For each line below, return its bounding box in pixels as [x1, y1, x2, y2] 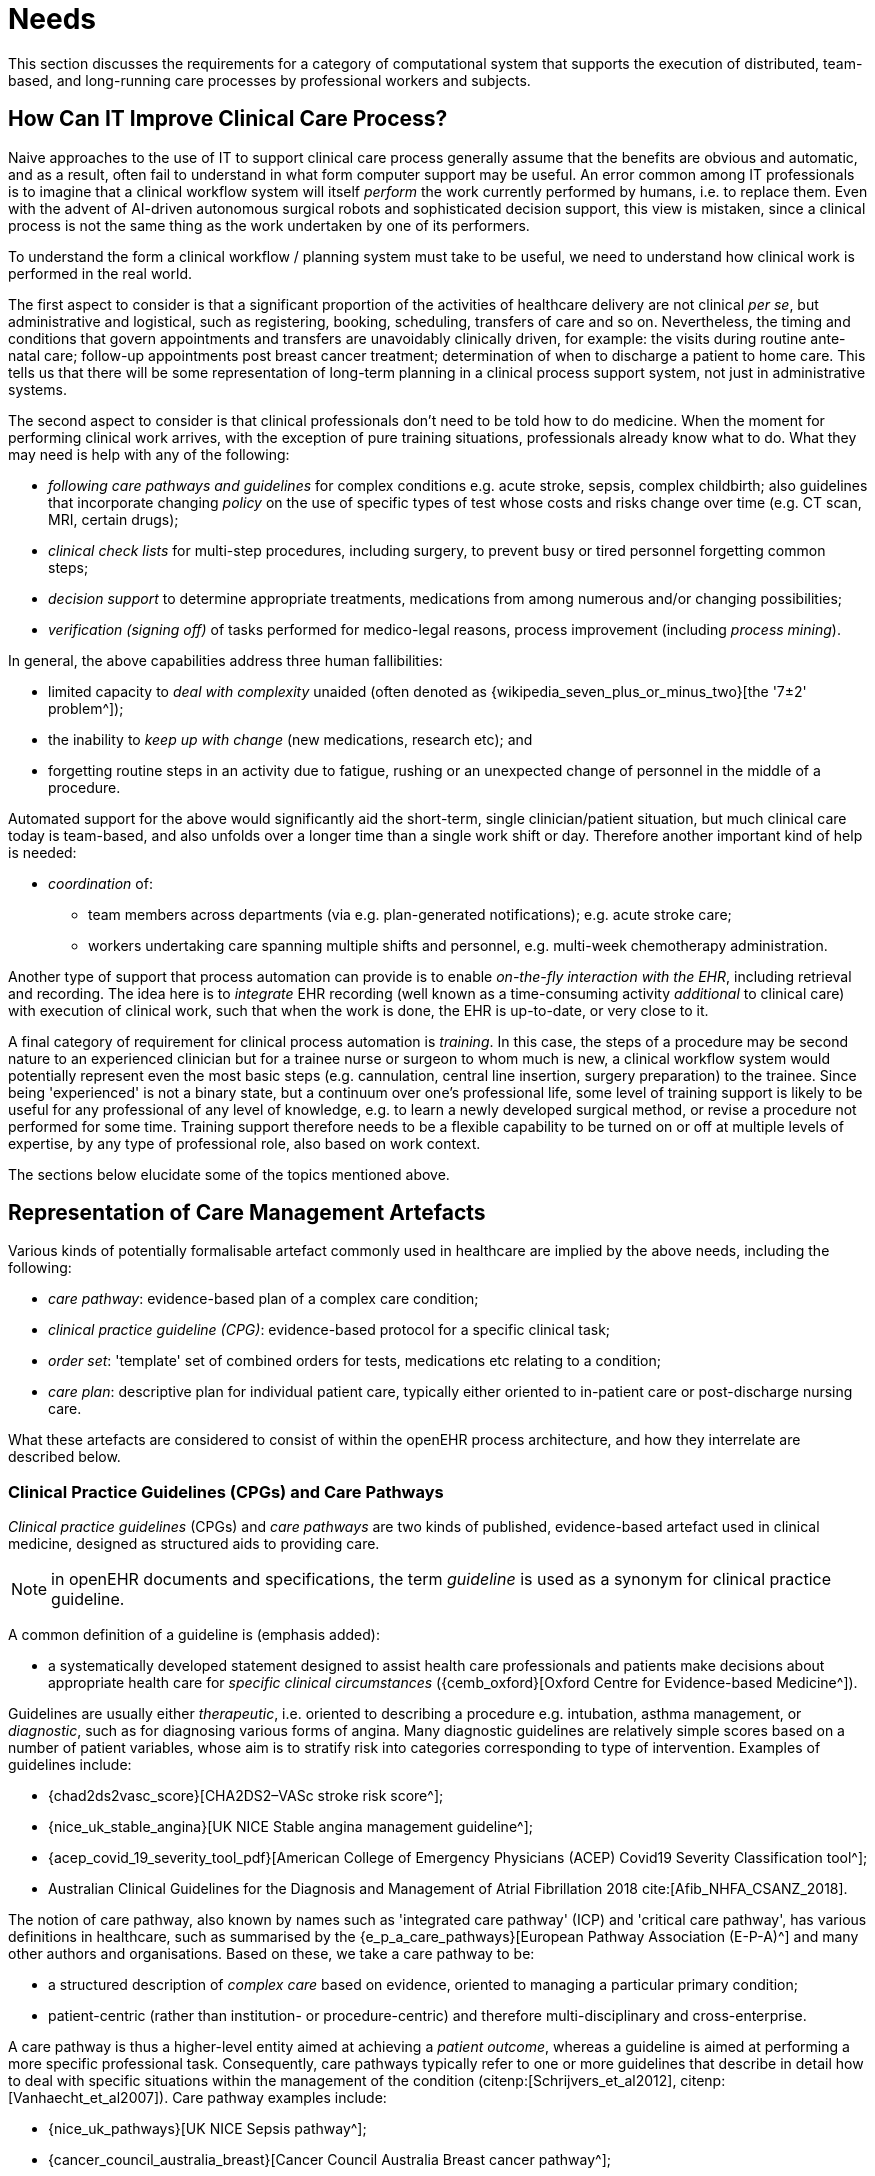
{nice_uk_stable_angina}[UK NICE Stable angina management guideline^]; [48, 1818, 533, 1836]
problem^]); [48, 699, 124, 717]
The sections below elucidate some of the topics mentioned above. [8, 1165, 450, 1183]
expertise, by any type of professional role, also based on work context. [8, 1134, 481, 1152]
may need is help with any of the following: [8, 445, 290, 463]
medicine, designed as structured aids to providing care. [8, 1535, 380, 1553]
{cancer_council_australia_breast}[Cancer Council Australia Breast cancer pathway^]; [48, 2151, 612, 2169]
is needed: [8, 843, 77, 861]
